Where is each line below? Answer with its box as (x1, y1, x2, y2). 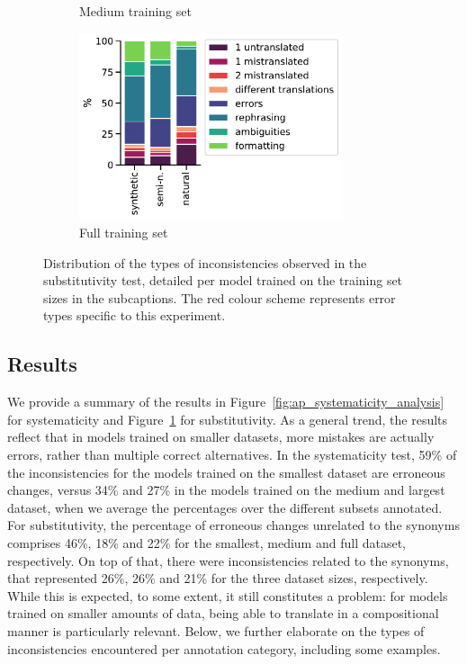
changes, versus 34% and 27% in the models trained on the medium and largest (7, 480, 445, 499)
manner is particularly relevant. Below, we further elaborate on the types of (7, 621, 425, 640)
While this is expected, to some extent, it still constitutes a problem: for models (7, 586, 448, 605)
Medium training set (79, 2, 192, 20)
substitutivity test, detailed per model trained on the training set (43, 271, 403, 290)
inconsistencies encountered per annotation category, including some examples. (7, 639, 441, 658)
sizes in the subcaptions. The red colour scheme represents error (43, 288, 396, 307)
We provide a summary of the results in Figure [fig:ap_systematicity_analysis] (7, 392, 445, 411)
